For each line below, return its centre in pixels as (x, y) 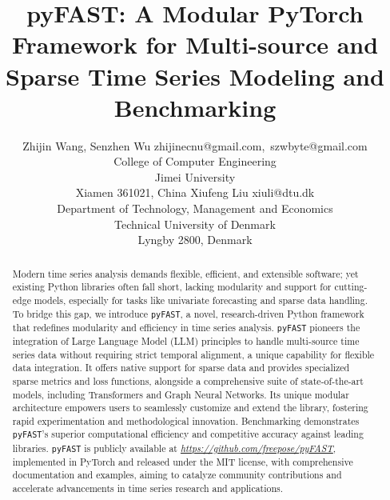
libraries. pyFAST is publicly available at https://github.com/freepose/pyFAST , (174, 448)
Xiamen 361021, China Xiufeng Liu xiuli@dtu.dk (195, 192)
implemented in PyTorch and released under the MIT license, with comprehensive (183, 461)
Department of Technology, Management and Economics (195, 208)
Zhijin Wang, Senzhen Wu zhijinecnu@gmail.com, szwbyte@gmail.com (195, 145)
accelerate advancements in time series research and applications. (148, 488)
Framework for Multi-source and (195, 44)
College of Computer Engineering (195, 161)
